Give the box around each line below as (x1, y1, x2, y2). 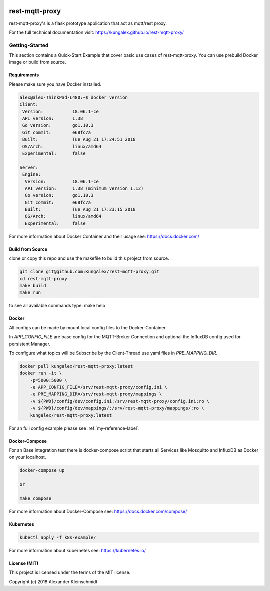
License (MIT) (9, 560, 39, 566)
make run (19, 290, 41, 295)
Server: (19, 164, 38, 170)
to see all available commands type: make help (9, 303, 106, 309)
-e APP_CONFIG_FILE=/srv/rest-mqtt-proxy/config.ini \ (30, 384, 167, 390)
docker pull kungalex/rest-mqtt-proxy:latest (19, 363, 133, 369)
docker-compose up (19, 468, 65, 473)
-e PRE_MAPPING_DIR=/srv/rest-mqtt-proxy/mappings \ (30, 391, 162, 397)
